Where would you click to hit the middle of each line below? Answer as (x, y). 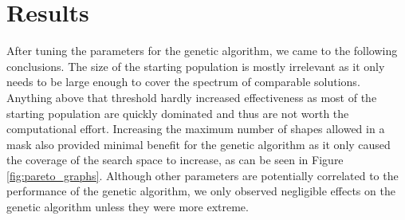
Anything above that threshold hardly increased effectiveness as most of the (192, 97)
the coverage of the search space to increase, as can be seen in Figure (175, 160)
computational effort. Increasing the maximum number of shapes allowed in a (196, 129)
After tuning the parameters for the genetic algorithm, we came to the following (202, 51)
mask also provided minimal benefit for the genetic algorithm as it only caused (199, 144)
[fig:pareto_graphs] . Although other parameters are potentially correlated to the (202, 175)
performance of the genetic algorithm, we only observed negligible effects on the (201, 191)
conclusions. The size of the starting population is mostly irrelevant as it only (196, 66)
